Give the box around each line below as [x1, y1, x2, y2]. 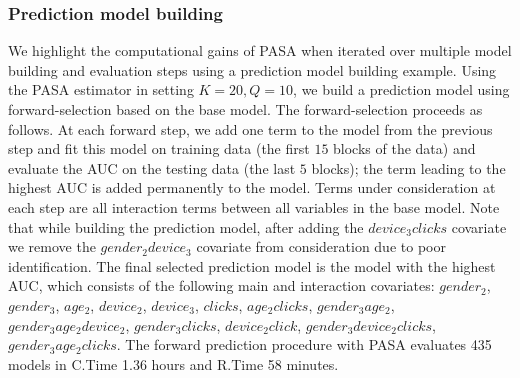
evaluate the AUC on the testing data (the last [8, 157, 296, 178]
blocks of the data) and [333, 138, 476, 159]
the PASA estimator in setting [8, 79, 194, 100]
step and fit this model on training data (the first [8, 138, 310, 159]
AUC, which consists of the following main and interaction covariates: [8, 275, 435, 296]
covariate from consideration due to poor [196, 236, 446, 257]
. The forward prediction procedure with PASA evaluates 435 [116, 334, 492, 355]
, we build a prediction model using [293, 79, 510, 100]
